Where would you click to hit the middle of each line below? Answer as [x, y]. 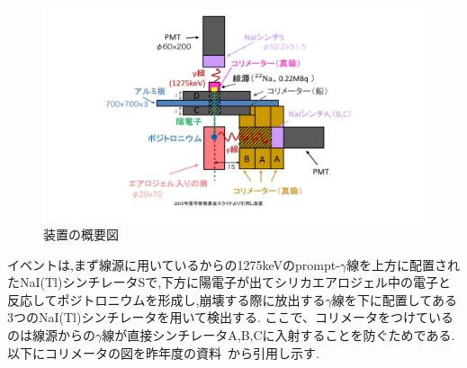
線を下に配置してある [394, 299]
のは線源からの [51, 335]
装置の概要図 [81, 234]
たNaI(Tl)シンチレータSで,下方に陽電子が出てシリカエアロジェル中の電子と [229, 282]
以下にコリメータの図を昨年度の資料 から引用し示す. [163, 352]
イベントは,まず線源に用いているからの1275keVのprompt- [174, 264]
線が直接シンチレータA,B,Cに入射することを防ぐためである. [278, 335]
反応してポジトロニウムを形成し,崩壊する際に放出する [166, 299]
